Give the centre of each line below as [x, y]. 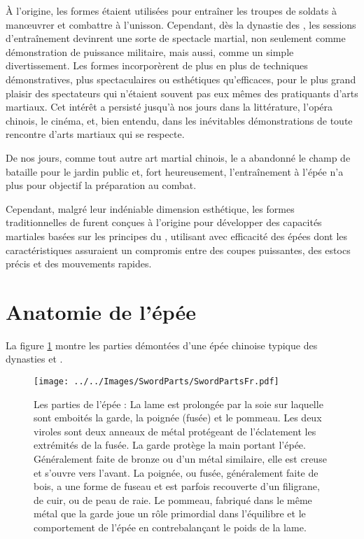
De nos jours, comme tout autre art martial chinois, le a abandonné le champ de [178, 157]
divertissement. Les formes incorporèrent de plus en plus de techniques [157, 65]
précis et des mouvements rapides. [79, 264]
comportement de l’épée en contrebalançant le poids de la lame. [170, 527]
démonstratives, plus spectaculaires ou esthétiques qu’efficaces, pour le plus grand [181, 79]
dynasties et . [34, 359]
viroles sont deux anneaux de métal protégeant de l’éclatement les [175, 431]
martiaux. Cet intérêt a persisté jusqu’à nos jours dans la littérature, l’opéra [169, 107]
